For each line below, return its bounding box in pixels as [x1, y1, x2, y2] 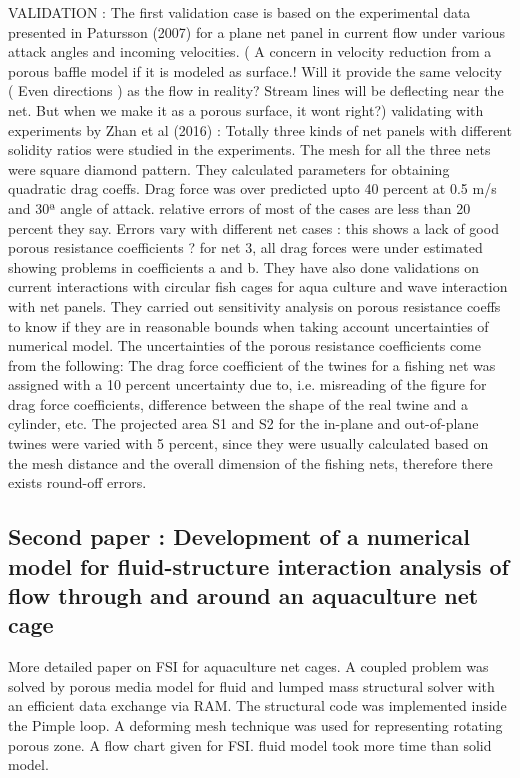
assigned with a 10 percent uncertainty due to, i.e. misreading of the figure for [8, 374, 487, 395]
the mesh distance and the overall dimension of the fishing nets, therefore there [8, 452, 493, 473]
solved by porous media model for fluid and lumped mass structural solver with [8, 675, 495, 696]
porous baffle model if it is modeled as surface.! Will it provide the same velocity [8, 60, 502, 81]
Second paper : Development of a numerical [8, 521, 470, 552]
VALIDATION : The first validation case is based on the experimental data [8, 2, 471, 22]
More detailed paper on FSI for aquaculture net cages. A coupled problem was [8, 656, 489, 677]
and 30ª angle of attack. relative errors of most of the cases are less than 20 [8, 197, 471, 218]
